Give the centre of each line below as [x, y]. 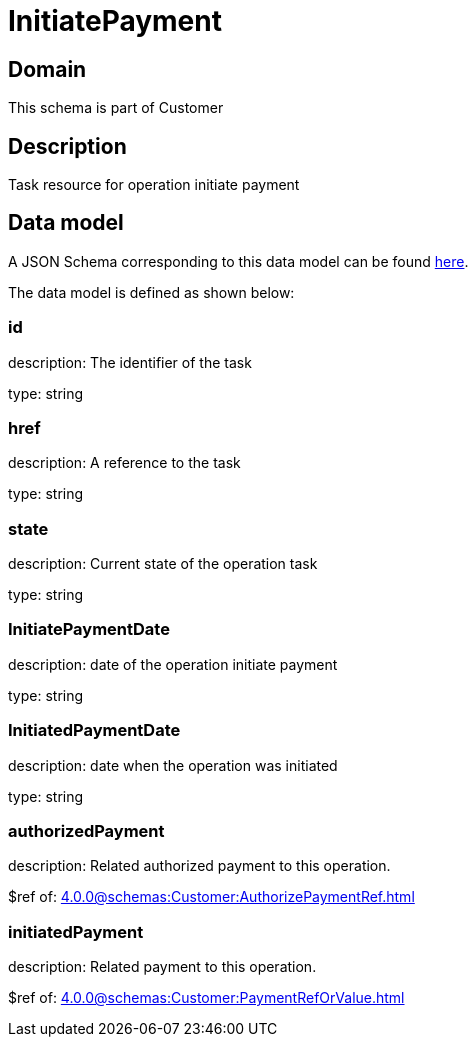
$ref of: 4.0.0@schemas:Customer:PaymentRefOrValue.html [206, 998]
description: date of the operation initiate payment [173, 664]
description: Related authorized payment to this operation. [199, 866]
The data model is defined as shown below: [151, 292]
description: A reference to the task [124, 463]
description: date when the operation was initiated [173, 765]
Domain [47, 69]
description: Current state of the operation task [163, 564]
